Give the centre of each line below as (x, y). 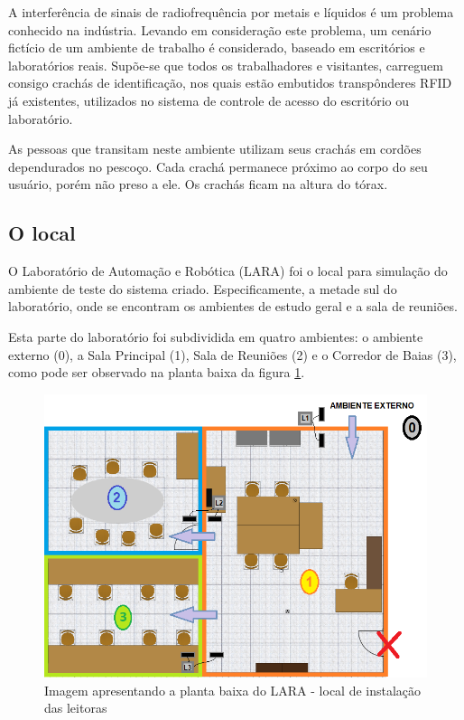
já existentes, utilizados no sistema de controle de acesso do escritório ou (209, 100)
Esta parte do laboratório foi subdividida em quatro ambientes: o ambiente (216, 336)
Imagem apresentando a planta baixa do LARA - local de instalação (233, 690)
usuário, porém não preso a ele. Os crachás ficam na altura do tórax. (198, 184)
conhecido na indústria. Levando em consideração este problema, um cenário (220, 29)
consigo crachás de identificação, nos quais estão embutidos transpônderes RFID (230, 83)
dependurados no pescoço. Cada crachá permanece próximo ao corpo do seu (218, 166)
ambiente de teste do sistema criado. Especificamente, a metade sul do (203, 288)
